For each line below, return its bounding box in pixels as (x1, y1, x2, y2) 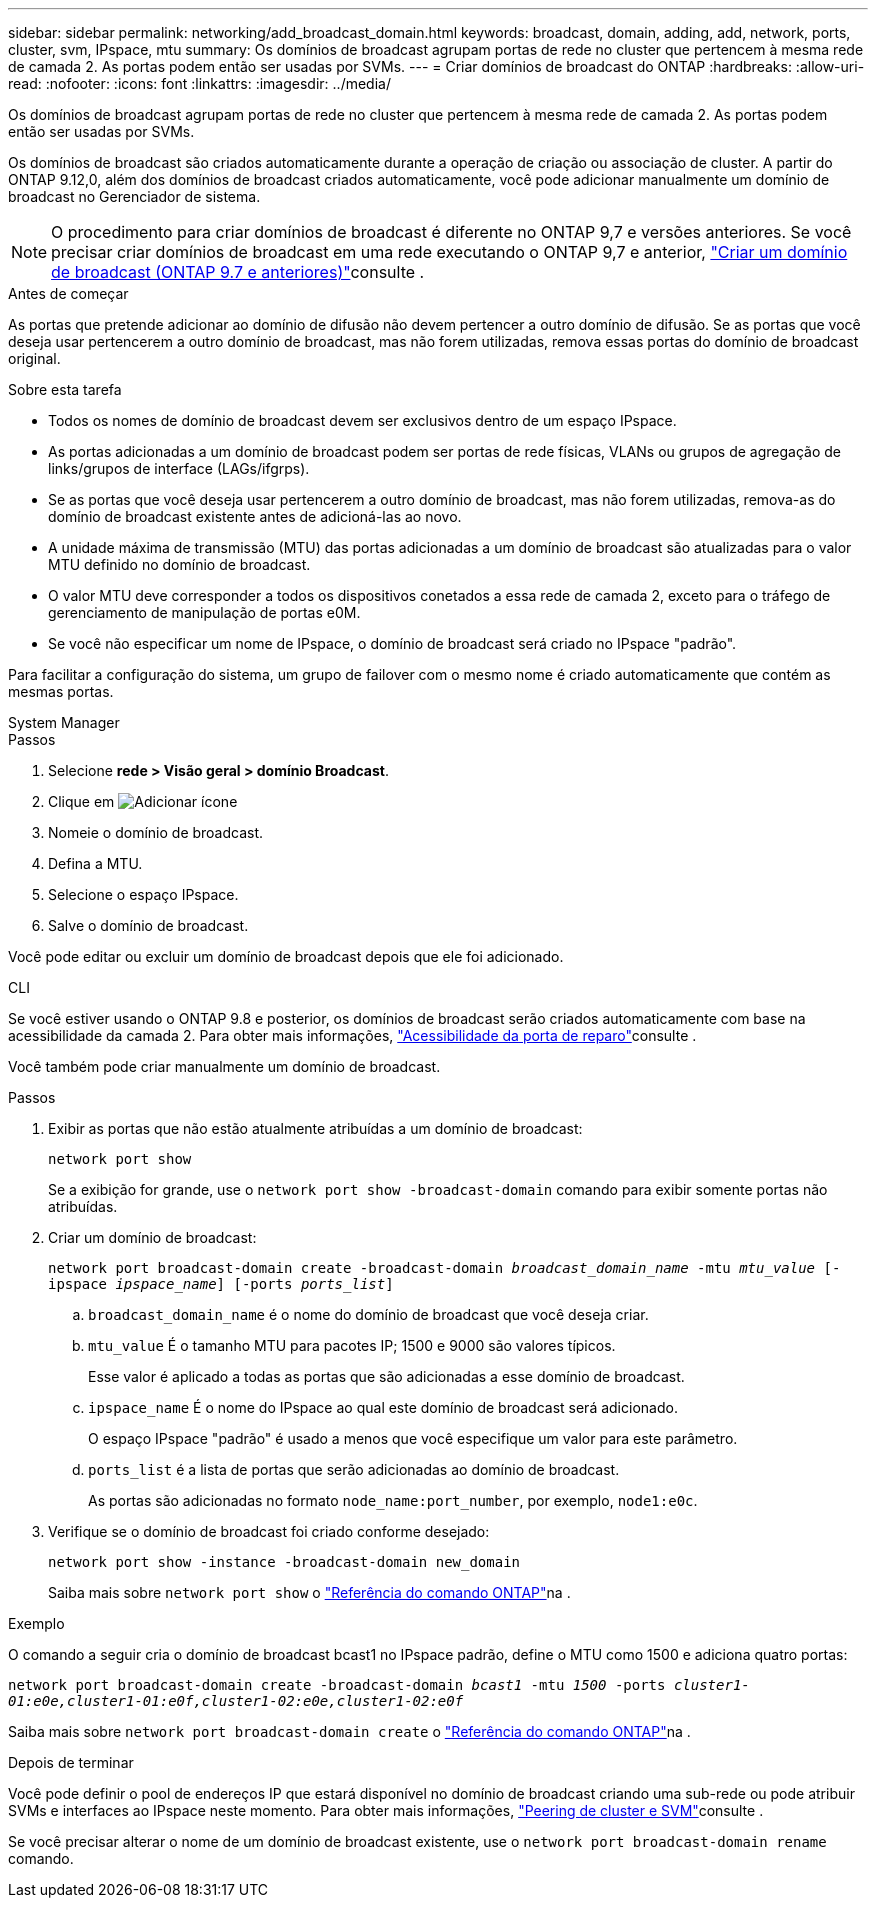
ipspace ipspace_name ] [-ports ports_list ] (48, 1276, 394, 1292)
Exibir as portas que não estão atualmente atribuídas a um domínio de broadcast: (48, 1120, 583, 1137)
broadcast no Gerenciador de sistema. (8, 188, 261, 205)
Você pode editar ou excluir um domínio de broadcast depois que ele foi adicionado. (8, 948, 564, 965)
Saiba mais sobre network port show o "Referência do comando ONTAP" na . (48, 1584, 571, 1601)
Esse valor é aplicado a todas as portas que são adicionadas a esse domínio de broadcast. (88, 1368, 685, 1385)
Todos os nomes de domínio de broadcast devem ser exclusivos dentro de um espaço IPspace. (48, 412, 677, 429)
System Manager (8, 714, 120, 731)
